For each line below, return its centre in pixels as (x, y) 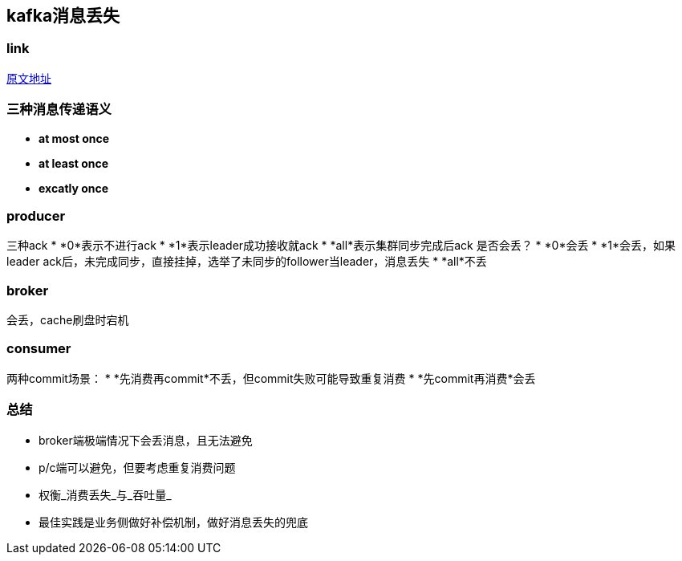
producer (36, 215)
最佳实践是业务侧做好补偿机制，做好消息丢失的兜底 (173, 522)
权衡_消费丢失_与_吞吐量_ (105, 494)
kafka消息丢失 (63, 16)
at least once (74, 163)
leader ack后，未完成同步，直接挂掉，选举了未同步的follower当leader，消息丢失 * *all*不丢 (247, 262)
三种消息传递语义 (59, 110)
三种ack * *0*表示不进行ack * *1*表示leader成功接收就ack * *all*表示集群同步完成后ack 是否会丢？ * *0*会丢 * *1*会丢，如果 (341, 246)
